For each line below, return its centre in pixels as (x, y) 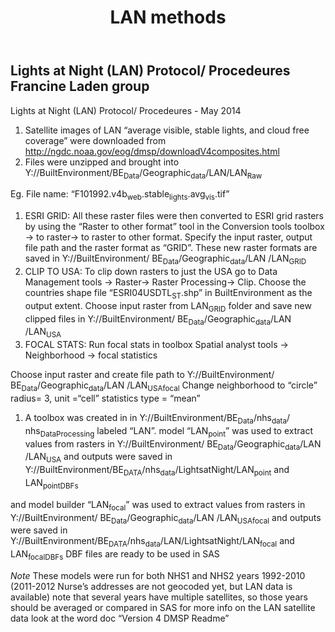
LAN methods (168, 17)
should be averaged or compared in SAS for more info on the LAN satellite (163, 607)
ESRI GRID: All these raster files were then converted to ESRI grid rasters (174, 216)
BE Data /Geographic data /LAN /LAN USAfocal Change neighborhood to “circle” (164, 386)
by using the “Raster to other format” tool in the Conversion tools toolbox (174, 227)
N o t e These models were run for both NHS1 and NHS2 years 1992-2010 (158, 575)
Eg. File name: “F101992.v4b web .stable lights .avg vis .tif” (120, 195)
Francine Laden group (80, 86)
